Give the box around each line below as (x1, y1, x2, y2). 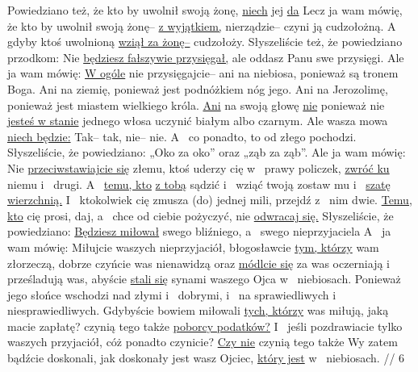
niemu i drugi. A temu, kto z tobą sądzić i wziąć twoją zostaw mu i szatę (7, 175, 391, 192)
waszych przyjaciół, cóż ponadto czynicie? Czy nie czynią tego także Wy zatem (7, 333, 398, 350)
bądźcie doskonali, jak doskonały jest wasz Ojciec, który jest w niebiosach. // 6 (7, 349, 405, 366)
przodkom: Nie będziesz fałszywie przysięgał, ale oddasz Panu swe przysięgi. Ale (7, 48, 404, 65)
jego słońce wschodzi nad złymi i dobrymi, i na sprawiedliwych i (7, 286, 336, 303)
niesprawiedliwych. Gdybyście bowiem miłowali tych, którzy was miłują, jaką (7, 302, 389, 319)
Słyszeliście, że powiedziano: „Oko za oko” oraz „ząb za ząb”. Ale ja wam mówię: (7, 144, 406, 161)
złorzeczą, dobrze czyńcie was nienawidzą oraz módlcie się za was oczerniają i (7, 254, 390, 271)
